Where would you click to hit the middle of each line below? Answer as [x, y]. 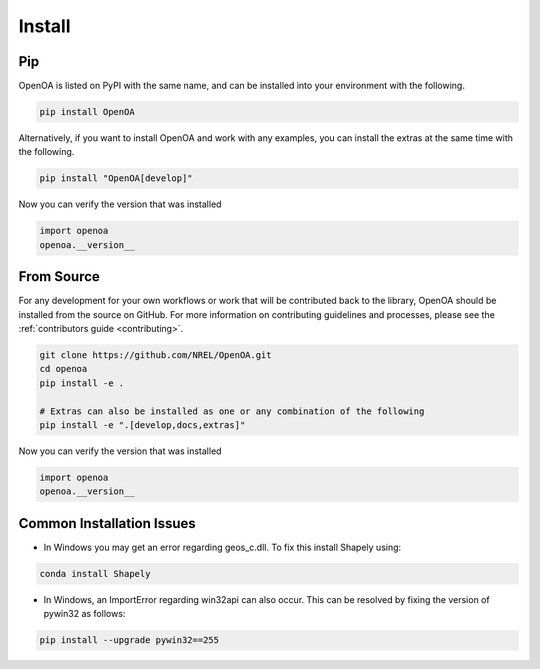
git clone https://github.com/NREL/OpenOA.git [155, 355]
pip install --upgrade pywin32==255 [129, 640]
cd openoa [63, 369]
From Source [59, 276]
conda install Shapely [95, 573]
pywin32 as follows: [84, 614]
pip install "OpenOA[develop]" [116, 178]
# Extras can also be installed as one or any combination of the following [232, 411]
